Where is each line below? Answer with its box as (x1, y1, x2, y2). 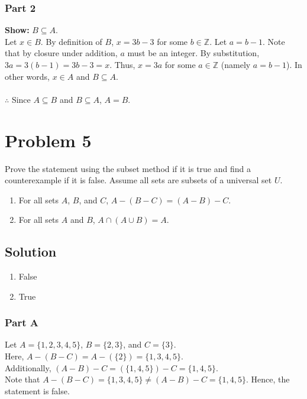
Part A (5, 315, 39, 330)
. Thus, (109, 59, 135, 70)
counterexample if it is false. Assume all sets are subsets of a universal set (5, 174, 272, 186)
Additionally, (5, 361, 51, 374)
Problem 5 (5, 128, 92, 152)
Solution (5, 242, 57, 261)
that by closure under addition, (5, 47, 118, 59)
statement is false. (5, 384, 70, 397)
